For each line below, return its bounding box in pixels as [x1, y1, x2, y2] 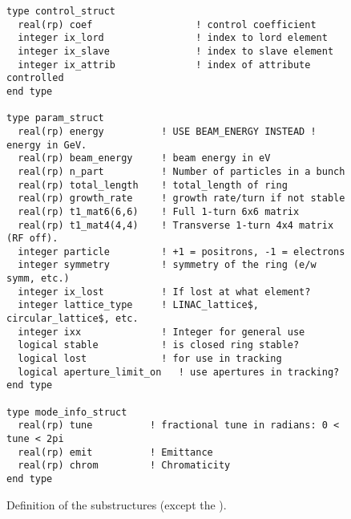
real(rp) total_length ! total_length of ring [18, 179, 288, 191]
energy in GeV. [6, 139, 87, 151]
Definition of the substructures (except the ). [6, 496, 227, 513]
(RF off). [6, 233, 58, 245]
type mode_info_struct [6, 406, 127, 418]
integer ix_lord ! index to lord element [18, 32, 328, 44]
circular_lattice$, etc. [6, 313, 139, 325]
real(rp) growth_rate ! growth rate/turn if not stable [18, 193, 345, 205]
